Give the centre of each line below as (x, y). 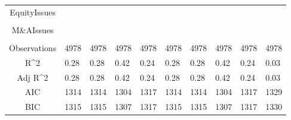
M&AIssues (33, 29)
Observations (33, 47)
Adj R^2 (33, 77)
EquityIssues (33, 12)
